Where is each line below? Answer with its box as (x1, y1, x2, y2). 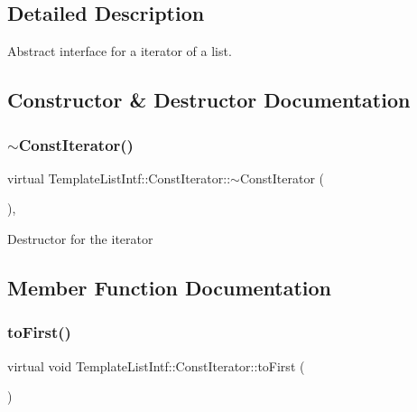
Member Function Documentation (7, 273, 332, 301)
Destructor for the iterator (7, 229, 153, 248)
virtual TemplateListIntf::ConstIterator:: (7, 168, 231, 187)
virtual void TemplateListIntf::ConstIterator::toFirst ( (7, 356, 305, 375)
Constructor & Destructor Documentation (7, 86, 411, 114)
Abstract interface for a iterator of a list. (7, 42, 232, 61)
